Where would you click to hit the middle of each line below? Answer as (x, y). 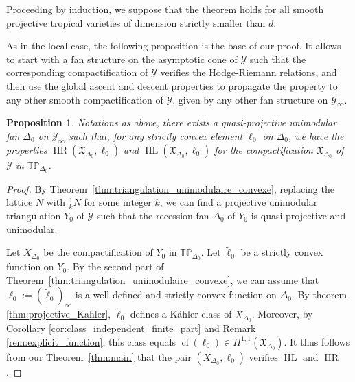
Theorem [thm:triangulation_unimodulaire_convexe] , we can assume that (163, 279)
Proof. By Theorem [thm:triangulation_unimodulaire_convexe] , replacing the (170, 188)
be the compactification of (98, 252)
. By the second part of (115, 266)
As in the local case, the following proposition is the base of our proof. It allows (174, 46)
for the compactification (264, 149)
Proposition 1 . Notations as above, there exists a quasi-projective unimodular (172, 122)
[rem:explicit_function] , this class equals (91, 341)
